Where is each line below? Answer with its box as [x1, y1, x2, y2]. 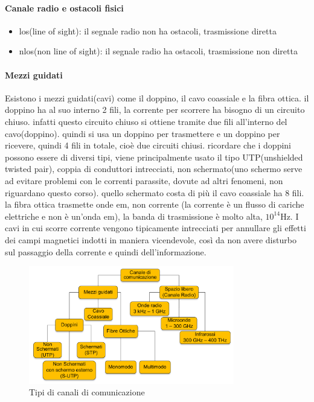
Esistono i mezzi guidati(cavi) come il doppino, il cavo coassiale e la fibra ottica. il [5, 91, 309, 104]
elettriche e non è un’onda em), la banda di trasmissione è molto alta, [5, 209, 263, 222]
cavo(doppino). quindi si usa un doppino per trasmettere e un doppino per [5, 127, 280, 139]
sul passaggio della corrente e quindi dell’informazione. [5, 245, 207, 258]
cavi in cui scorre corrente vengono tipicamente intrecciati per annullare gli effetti [5, 222, 306, 234]
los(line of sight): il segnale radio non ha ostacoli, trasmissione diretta [19, 24, 277, 37]
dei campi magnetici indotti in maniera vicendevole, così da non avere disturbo [5, 233, 296, 246]
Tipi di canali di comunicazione [29, 386, 145, 398]
